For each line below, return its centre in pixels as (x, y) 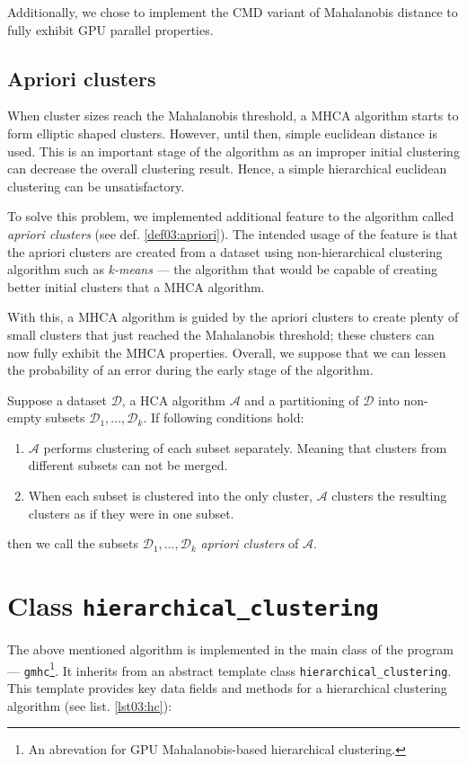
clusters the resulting (389, 496)
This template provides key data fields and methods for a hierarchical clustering (227, 688)
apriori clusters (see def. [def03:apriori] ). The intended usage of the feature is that (233, 233)
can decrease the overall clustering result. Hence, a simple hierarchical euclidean (227, 169)
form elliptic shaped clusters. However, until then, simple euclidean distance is (222, 133)
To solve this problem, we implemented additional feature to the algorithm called (231, 216)
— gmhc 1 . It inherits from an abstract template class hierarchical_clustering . (229, 669)
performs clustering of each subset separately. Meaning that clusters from (245, 447)
